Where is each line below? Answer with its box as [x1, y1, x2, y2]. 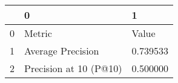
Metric [24, 26, 52, 40]
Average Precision [24, 44, 99, 58]
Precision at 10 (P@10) [24, 61, 122, 75]
